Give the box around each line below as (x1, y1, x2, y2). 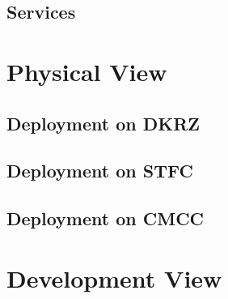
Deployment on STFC (6, 158, 193, 183)
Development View (6, 261, 222, 294)
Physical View (6, 54, 167, 88)
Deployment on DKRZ (6, 110, 201, 135)
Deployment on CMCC (6, 206, 205, 231)
